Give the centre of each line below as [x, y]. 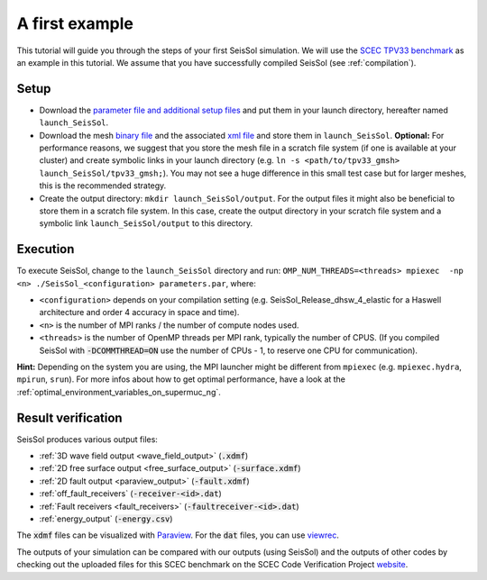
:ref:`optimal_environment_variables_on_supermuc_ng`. [119, 392]
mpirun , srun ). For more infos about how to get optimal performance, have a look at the [181, 379]
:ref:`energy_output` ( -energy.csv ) [106, 519]
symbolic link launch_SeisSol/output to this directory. [146, 223]
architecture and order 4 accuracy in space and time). [139, 313]
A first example [75, 23]
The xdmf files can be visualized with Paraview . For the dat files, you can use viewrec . [178, 535]
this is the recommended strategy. [103, 186]
